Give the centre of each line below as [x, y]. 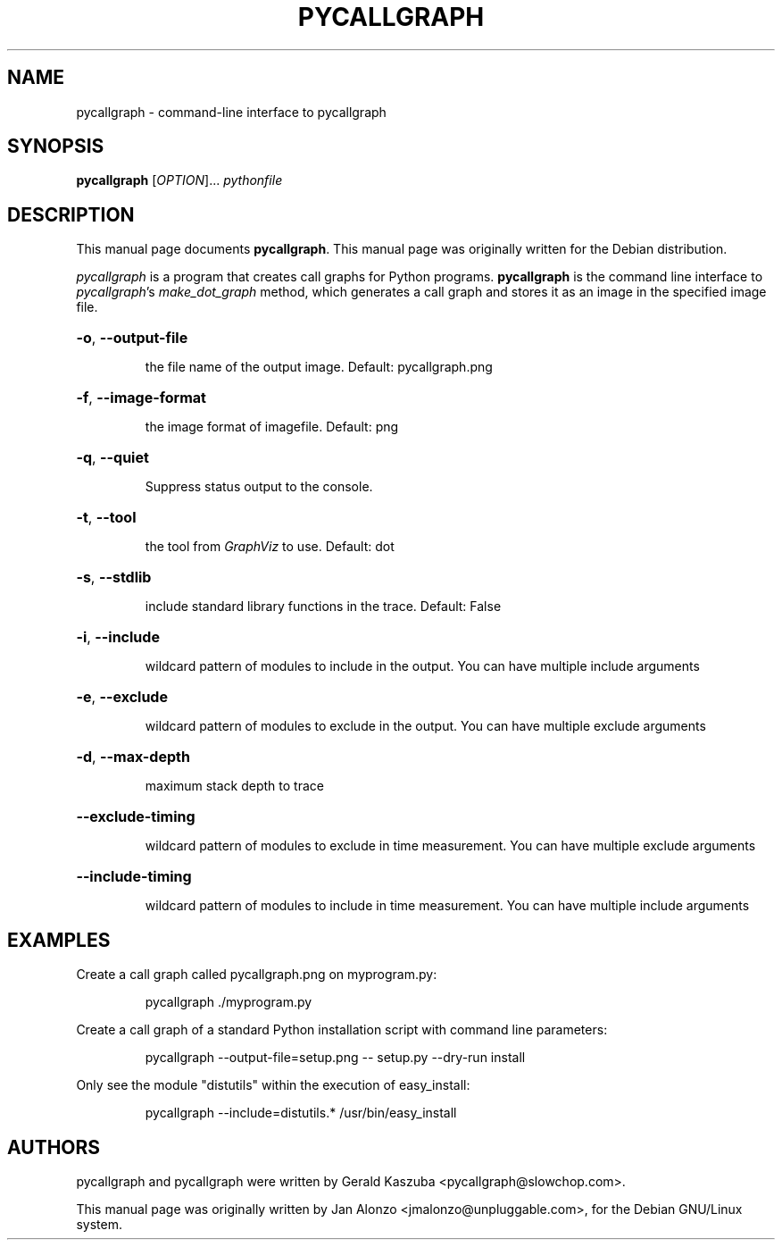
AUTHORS [54, 1147]
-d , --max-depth [133, 757]
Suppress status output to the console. [259, 487]
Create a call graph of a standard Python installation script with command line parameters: [342, 1030]
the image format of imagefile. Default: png [272, 427]
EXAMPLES [59, 940]
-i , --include [118, 637]
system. [99, 1224]
